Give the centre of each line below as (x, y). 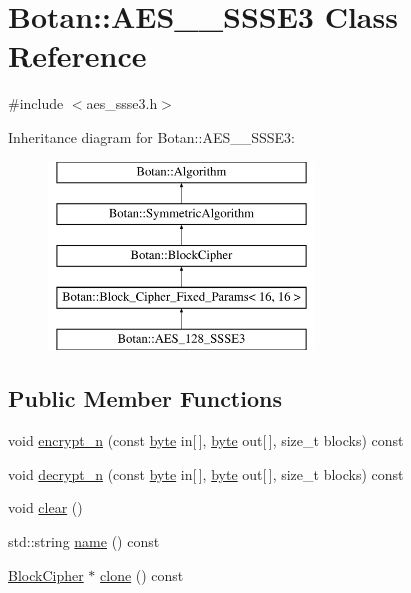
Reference (77, 55)
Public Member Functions (145, 398)
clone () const (142, 574)
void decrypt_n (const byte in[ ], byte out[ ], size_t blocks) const (206, 473)
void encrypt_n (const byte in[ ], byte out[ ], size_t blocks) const (206, 440)
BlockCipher (46, 574)
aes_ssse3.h (122, 103)
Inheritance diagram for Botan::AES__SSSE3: (151, 136)
